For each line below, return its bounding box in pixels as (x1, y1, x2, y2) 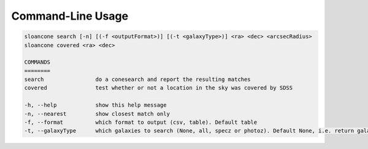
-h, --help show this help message (24, 102, 167, 109)
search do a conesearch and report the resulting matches (24, 76, 251, 83)
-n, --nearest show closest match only (24, 110, 170, 117)
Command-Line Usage (11, 9, 129, 23)
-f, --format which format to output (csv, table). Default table (24, 119, 258, 126)
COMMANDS (24, 59, 51, 66)
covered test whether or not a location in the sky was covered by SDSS (24, 85, 293, 91)
